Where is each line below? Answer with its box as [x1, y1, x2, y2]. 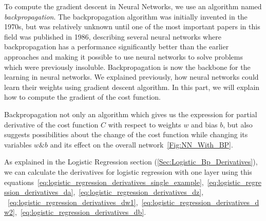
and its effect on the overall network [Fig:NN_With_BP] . [50, 139, 233, 150]
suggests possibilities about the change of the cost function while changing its [4, 129, 248, 140]
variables [4, 139, 32, 150]
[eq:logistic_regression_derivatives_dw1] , [8, 196, 138, 207]
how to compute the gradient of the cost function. [4, 91, 161, 102]
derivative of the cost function [4, 119, 99, 130]
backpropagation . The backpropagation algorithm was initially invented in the [4, 11, 248, 22]
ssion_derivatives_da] [4, 187, 73, 197]
